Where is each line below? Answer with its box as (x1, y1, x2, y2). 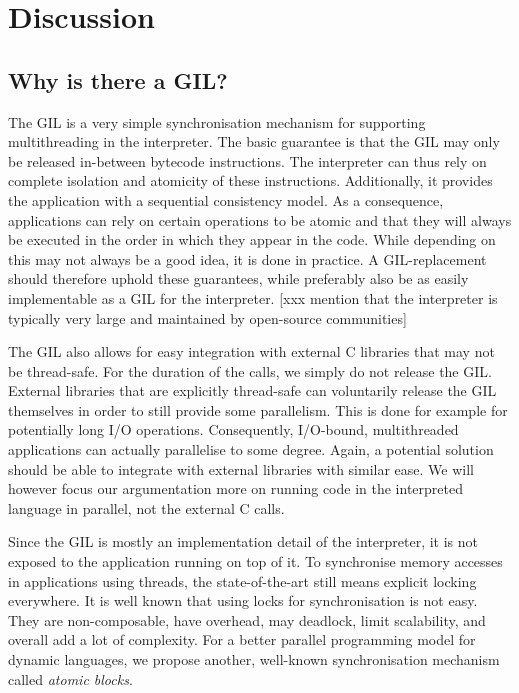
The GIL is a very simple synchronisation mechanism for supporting (8, 111, 426, 132)
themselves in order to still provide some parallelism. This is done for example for (8, 399, 508, 420)
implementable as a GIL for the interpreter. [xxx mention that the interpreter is (8, 287, 498, 308)
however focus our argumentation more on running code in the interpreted (8, 478, 463, 499)
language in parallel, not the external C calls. (8, 497, 285, 518)
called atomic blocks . (8, 668, 133, 689)
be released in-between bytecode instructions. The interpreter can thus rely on (8, 150, 487, 171)
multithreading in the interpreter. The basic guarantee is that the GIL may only (8, 131, 500, 152)
